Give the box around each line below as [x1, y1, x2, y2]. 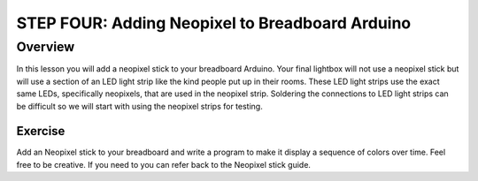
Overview [16, 39, 75, 55]
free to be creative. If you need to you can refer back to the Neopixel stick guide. [16, 159, 312, 170]
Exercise [16, 124, 66, 139]
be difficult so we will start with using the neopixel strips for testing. [16, 101, 263, 111]
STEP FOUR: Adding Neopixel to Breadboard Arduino [16, 13, 412, 33]
